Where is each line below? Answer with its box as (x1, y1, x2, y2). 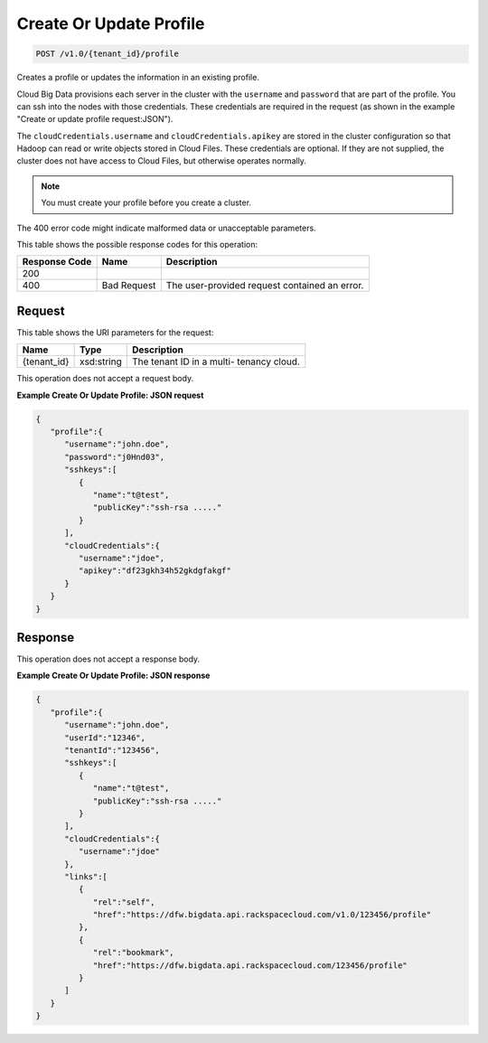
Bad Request (101, 279, 156, 292)
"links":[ (64, 871, 108, 881)
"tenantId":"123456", (64, 746, 160, 755)
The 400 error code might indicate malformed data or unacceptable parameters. (16, 222, 316, 233)
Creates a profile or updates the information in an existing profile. (16, 72, 259, 83)
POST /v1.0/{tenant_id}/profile (35, 49, 180, 59)
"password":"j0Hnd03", (64, 452, 165, 462)
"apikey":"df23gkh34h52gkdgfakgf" (78, 566, 232, 576)
